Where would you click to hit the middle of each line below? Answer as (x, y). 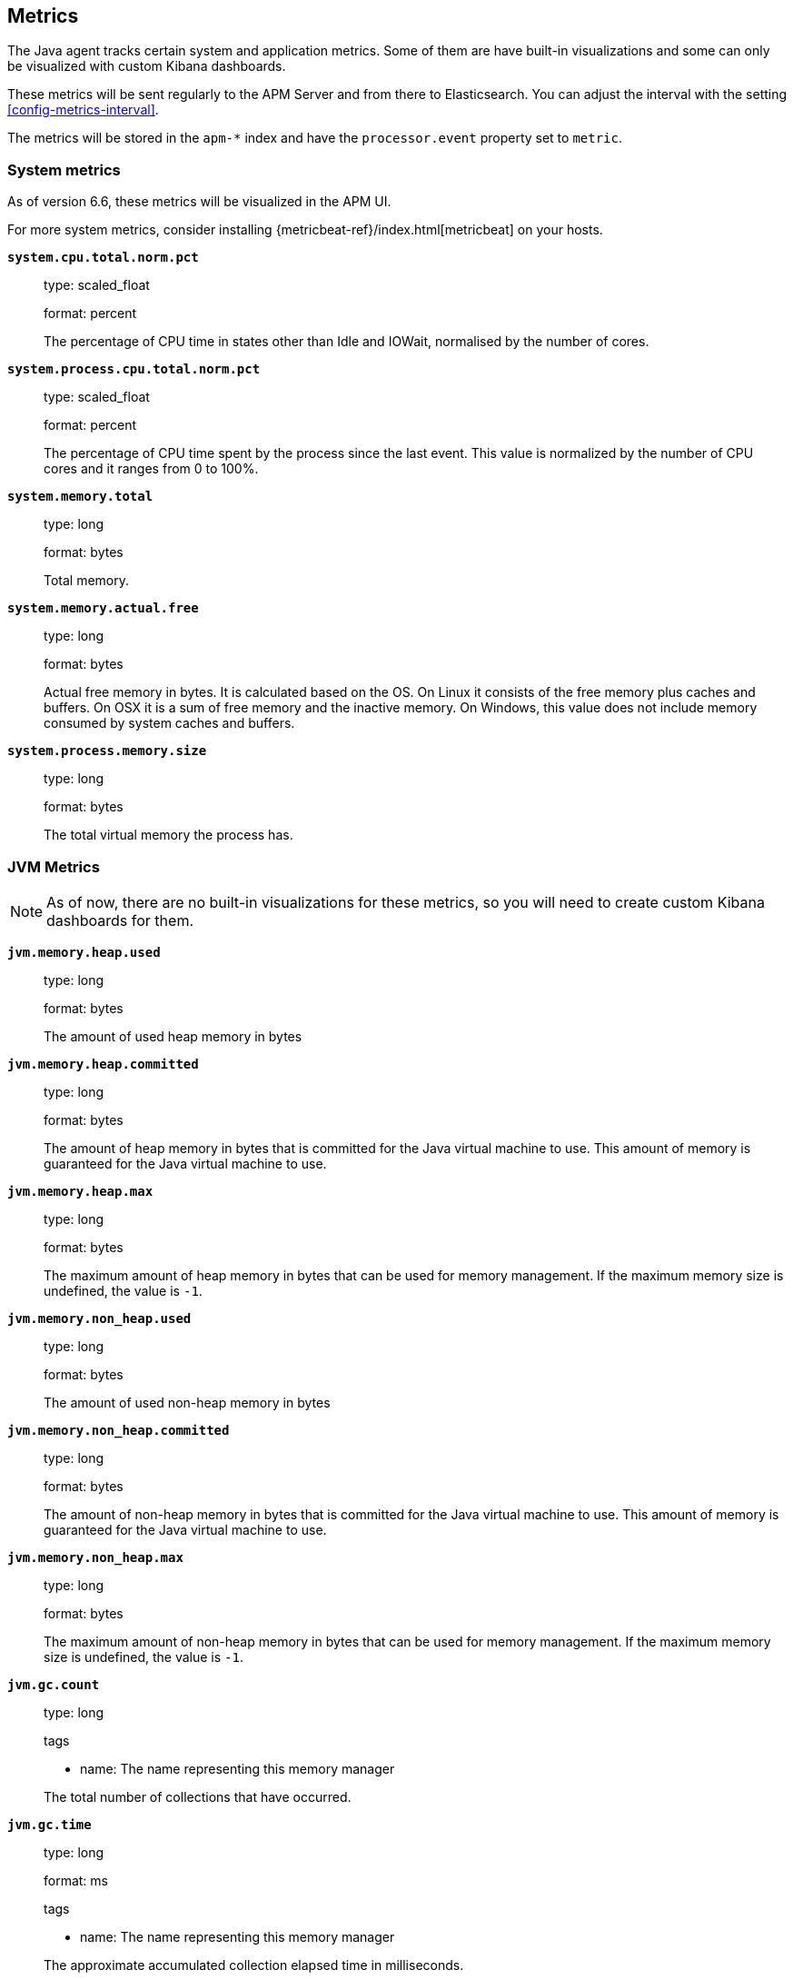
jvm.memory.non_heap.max (95, 1557)
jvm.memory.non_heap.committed (119, 1430)
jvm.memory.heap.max (80, 1191)
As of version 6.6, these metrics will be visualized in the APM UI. (199, 202)
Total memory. (87, 581)
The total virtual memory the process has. (169, 835)
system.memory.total (80, 497)
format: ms (76, 1880)
